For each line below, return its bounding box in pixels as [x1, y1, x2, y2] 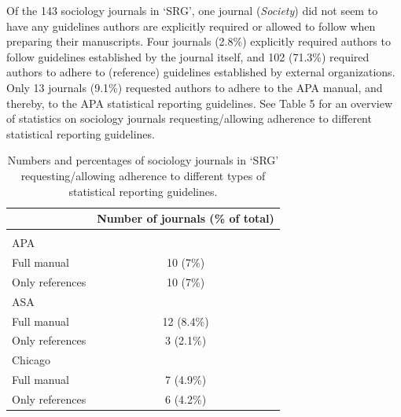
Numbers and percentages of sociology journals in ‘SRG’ [7, 152, 279, 168]
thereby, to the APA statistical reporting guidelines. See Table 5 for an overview [6, 94, 393, 111]
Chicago [12, 352, 50, 368]
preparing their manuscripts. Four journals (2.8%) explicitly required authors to [6, 33, 391, 50]
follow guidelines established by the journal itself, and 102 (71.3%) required [6, 48, 370, 65]
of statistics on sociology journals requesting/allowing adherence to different [6, 110, 372, 127]
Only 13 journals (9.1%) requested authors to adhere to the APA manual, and [6, 79, 383, 95]
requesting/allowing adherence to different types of [20, 167, 266, 183]
